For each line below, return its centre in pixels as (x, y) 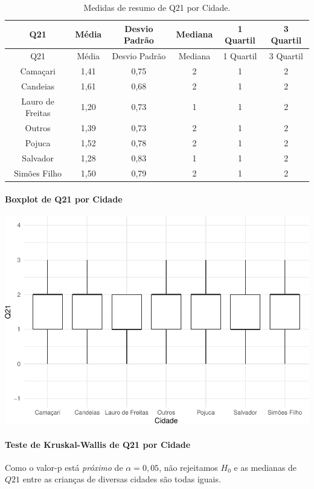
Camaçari (38, 70)
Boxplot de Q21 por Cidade (64, 199)
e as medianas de (265, 467)
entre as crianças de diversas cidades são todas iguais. (122, 479)
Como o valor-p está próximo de (64, 467)
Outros (38, 128)
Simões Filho (38, 173)
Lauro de (38, 101)
